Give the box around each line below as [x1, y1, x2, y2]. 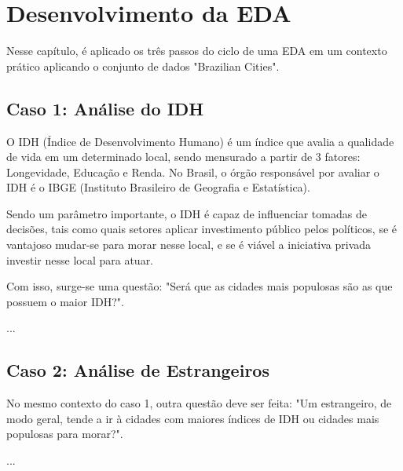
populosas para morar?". [6, 425, 123, 442]
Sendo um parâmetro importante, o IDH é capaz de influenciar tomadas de [6, 205, 367, 221]
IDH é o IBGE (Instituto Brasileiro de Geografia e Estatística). [6, 179, 310, 195]
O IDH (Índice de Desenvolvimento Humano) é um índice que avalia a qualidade [6, 133, 394, 149]
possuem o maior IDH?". [6, 293, 124, 309]
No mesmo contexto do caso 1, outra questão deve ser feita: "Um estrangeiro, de [6, 395, 392, 411]
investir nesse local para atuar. [6, 251, 154, 268]
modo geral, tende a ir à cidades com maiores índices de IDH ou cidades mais [6, 410, 379, 426]
